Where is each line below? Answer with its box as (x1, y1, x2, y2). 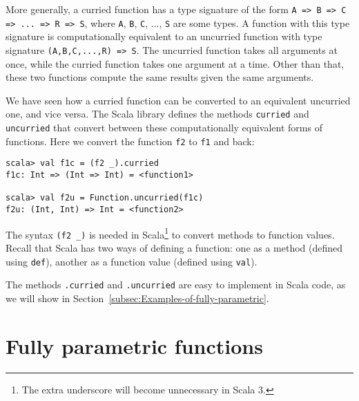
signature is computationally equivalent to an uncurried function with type (6, 29, 322, 44)
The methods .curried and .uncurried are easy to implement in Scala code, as (6, 277, 346, 292)
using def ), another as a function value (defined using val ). (6, 254, 258, 268)
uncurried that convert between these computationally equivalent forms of (6, 120, 322, 134)
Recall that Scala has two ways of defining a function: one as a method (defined (6, 240, 343, 254)
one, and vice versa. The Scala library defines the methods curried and (6, 106, 309, 121)
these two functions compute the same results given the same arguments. (6, 70, 314, 84)
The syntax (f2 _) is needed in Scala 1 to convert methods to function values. (6, 225, 335, 241)
